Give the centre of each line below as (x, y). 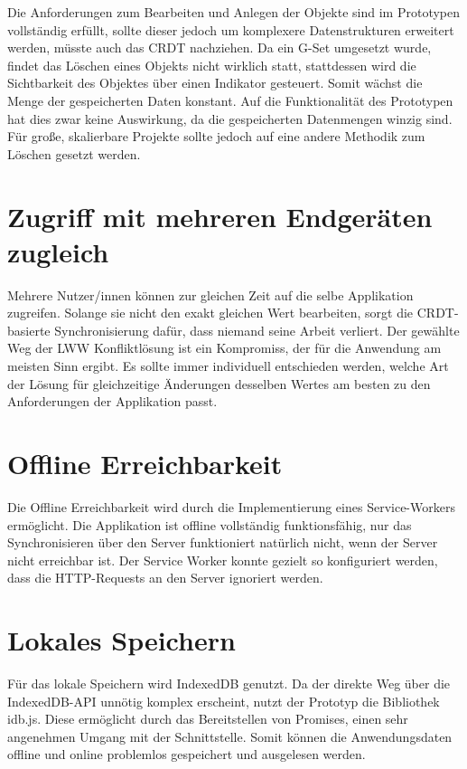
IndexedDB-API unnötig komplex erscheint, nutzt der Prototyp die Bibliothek (224, 701)
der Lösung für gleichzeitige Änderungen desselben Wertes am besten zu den (219, 383)
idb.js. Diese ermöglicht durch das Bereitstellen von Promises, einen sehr (208, 719)
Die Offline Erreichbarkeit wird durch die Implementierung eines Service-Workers (231, 506)
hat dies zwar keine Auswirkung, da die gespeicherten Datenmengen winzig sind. (230, 118)
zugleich (58, 251)
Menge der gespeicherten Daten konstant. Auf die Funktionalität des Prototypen (230, 100)
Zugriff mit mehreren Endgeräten (220, 216)
